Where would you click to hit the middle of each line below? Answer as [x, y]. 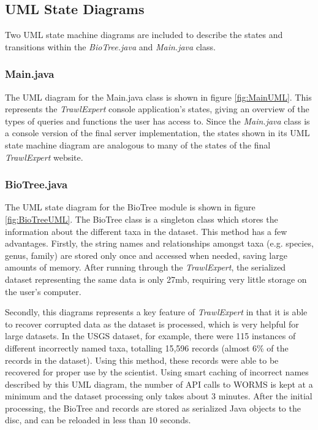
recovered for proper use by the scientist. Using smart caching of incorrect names [157, 372]
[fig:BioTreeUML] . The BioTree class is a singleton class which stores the [142, 219]
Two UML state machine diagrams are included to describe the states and [144, 35]
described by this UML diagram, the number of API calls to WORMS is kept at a [159, 384]
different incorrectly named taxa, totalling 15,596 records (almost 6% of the [147, 347]
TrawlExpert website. [44, 157]
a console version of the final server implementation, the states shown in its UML [157, 133]
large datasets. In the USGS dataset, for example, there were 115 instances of [150, 336]
